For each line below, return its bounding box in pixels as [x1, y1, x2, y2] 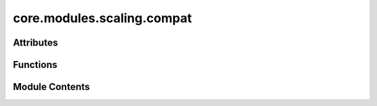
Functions [13, 59, 58, 71]
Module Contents [13, 81, 90, 93]
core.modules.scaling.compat [13, 10, 192, 26]
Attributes [13, 37, 59, 48]
